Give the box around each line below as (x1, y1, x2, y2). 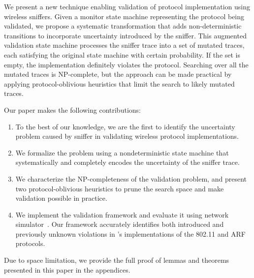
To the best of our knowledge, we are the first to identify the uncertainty (15, 121, 235, 131)
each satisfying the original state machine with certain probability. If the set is (4, 49, 241, 60)
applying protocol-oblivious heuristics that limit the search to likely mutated (4, 78, 235, 89)
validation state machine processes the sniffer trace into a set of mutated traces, (4, 40, 245, 50)
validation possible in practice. (15, 193, 107, 203)
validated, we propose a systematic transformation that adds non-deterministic (4, 21, 242, 31)
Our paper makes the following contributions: (4, 104, 141, 115)
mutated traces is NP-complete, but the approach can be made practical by (4, 69, 232, 79)
